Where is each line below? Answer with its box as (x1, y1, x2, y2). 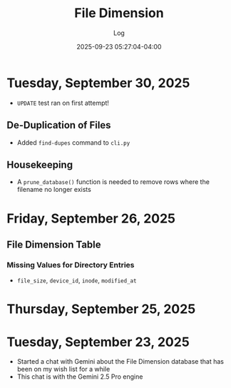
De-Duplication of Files (6, 119, 111, 131)
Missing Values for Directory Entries (6, 260, 135, 270)
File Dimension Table (6, 238, 101, 250)
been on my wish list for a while (16, 365, 111, 374)
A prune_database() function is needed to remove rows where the (16, 178, 210, 186)
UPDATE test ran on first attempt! (16, 98, 110, 107)
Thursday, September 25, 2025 (6, 301, 196, 317)
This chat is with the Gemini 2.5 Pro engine (16, 372, 143, 381)
